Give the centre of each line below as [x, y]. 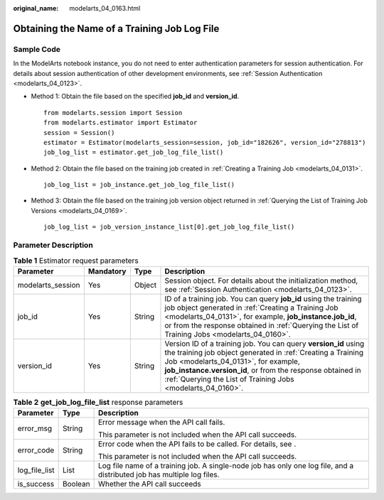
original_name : [36, 8]
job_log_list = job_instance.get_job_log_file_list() [139, 185]
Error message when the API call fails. [161, 423]
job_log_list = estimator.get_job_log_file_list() [134, 152]
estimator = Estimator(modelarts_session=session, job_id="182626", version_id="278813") [205, 142]
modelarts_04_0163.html [105, 8]
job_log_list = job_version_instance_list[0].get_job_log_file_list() [169, 227]
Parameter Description [53, 245]
